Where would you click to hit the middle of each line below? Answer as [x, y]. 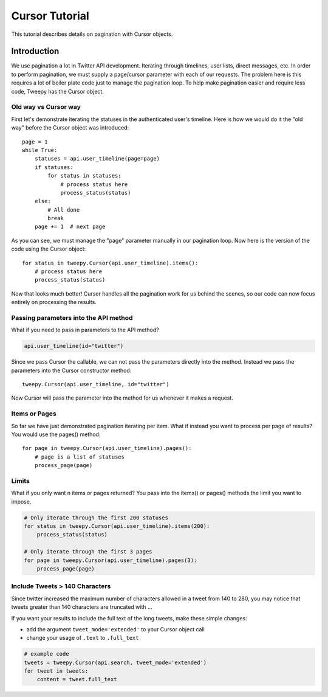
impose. [21, 501]
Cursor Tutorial [50, 16]
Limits [21, 480]
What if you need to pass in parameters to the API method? [85, 330]
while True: [40, 150]
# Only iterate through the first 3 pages [88, 552]
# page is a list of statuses [79, 457]
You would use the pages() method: [56, 434]
